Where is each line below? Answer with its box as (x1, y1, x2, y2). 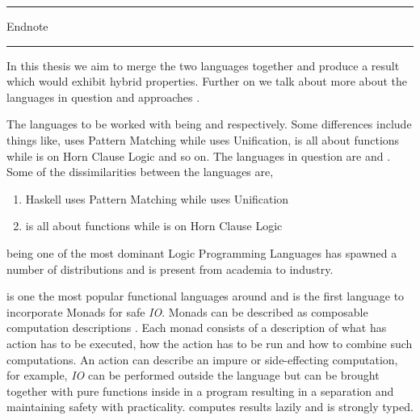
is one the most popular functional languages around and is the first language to (6, 288, 405, 304)
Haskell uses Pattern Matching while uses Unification (25, 190, 289, 207)
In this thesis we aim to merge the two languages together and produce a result (6, 57, 400, 73)
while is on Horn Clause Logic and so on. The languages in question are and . (6, 147, 391, 164)
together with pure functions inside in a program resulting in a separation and (6, 382, 394, 399)
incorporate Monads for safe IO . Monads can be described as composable (6, 303, 368, 320)
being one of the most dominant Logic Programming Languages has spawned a (6, 244, 397, 261)
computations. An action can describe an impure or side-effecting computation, (6, 351, 398, 367)
